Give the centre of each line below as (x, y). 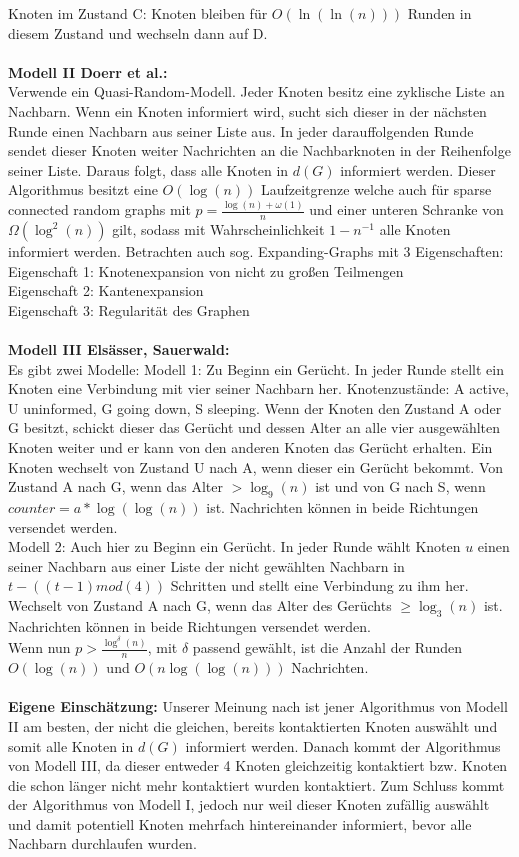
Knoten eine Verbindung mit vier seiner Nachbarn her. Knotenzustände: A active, (258, 388)
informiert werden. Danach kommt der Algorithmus (343, 745)
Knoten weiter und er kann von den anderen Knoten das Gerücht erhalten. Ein (250, 447)
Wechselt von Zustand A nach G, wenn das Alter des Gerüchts (200, 604)
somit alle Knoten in (71, 745)
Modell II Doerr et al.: (88, 71)
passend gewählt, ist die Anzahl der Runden (327, 647)
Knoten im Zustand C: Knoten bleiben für (138, 13)
